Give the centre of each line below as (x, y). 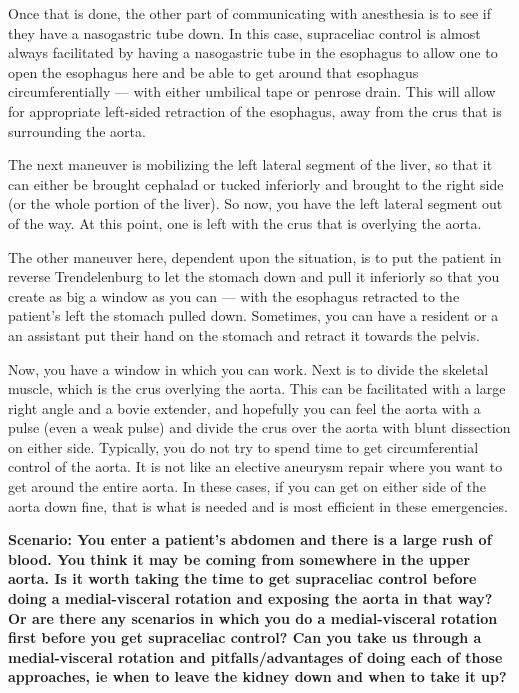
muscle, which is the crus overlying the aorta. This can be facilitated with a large (257, 388)
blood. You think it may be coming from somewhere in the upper (239, 558)
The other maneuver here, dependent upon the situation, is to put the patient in (255, 256)
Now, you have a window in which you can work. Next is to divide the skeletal (248, 368)
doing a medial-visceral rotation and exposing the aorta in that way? (250, 598)
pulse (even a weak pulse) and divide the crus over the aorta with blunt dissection (259, 427)
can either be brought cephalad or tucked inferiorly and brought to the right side (256, 183)
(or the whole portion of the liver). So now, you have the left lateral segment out (255, 203)
